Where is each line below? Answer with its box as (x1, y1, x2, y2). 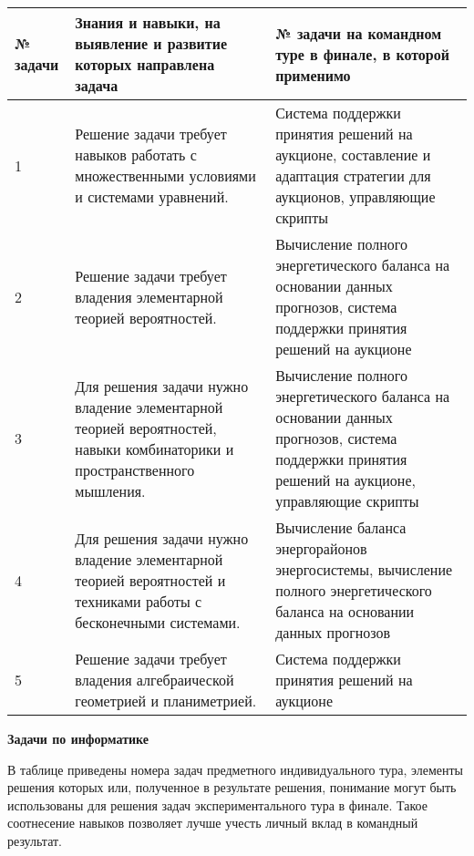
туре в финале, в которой (275, 43, 449, 65)
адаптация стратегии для (275, 165, 431, 186)
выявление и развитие (75, 33, 228, 54)
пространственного (75, 459, 195, 480)
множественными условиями (75, 165, 256, 186)
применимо (275, 64, 351, 86)
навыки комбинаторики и (75, 438, 234, 459)
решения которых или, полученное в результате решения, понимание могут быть (7, 778, 457, 797)
